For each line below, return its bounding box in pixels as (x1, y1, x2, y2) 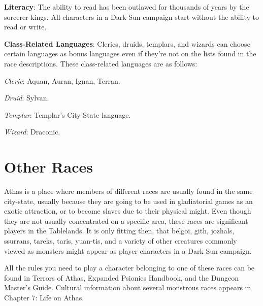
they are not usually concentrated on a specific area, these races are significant (4, 215, 248, 226)
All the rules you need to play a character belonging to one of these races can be (4, 262, 255, 273)
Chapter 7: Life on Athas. (4, 292, 84, 302)
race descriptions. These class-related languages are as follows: (4, 58, 198, 69)
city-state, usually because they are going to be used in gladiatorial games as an (4, 195, 253, 206)
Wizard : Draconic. (4, 126, 60, 137)
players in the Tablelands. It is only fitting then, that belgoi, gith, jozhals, (4, 225, 235, 236)
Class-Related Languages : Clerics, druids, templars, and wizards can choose (4, 38, 250, 49)
